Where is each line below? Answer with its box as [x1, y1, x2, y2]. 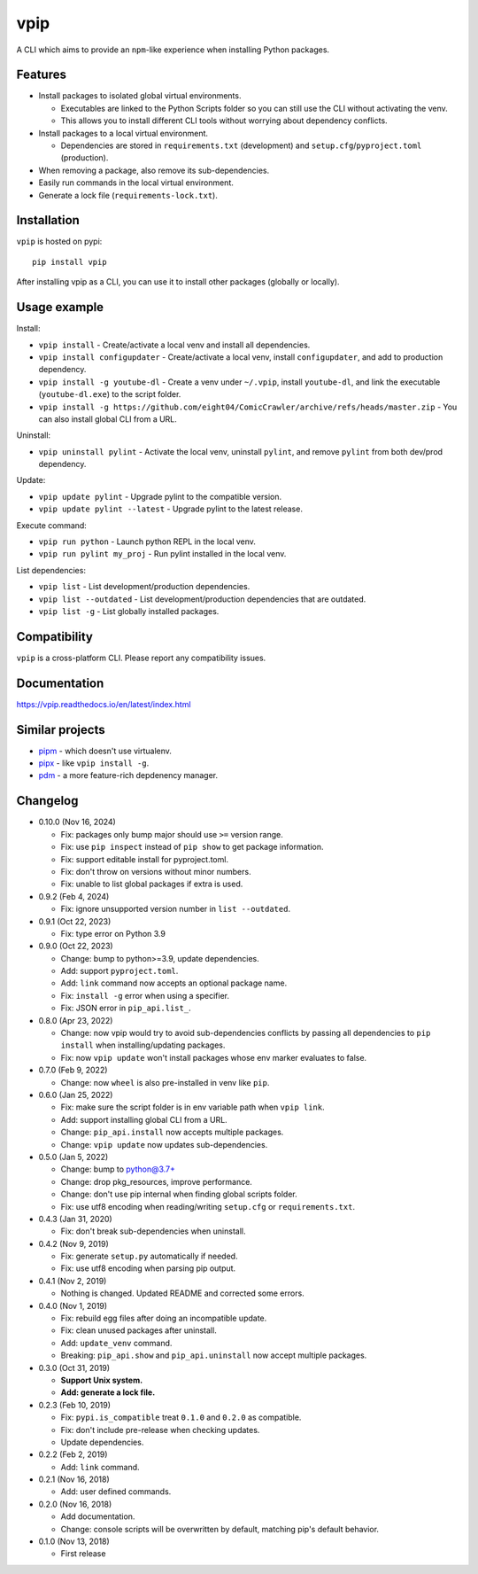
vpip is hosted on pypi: [16, 236, 103, 247]
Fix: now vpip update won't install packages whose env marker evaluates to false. [60, 1052, 367, 1063]
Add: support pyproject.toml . [60, 966, 179, 977]
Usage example [16, 300, 104, 315]
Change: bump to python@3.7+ [60, 1164, 176, 1174]
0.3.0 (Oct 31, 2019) [38, 1362, 111, 1373]
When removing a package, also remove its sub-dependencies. [38, 165, 270, 175]
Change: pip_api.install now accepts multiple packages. [60, 1126, 284, 1138]
